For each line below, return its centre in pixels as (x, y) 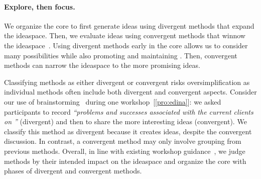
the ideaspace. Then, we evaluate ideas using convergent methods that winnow (125, 35)
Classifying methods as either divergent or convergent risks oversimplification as (127, 82)
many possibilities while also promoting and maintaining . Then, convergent (121, 55)
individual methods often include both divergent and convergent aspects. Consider (130, 92)
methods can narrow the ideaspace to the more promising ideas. (102, 65)
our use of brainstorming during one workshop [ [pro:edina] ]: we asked (113, 101)
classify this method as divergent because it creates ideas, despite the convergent (128, 131)
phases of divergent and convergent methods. (73, 171)
